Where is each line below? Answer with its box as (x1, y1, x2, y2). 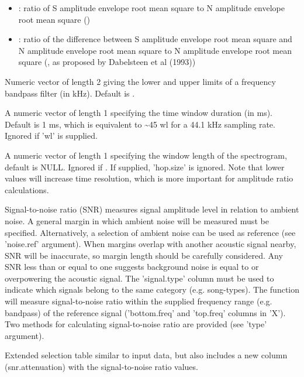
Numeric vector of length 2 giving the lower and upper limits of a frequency (5, 75, 276, 87)
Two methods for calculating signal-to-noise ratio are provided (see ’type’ (5, 318, 267, 330)
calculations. (5, 183, 49, 196)
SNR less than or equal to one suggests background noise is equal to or (5, 261, 259, 273)
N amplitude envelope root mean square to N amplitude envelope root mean (18, 44, 292, 56)
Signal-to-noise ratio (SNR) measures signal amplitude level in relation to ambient (5, 203, 299, 215)
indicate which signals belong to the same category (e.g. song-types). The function (5, 283, 300, 296)
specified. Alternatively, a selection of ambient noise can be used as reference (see (5, 226, 296, 238)
